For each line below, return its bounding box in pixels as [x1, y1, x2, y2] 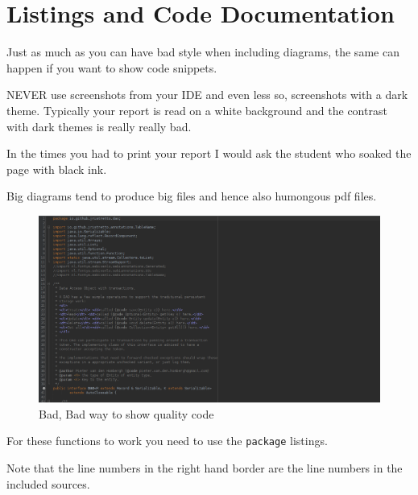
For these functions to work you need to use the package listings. [6, 432, 328, 449]
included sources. [6, 475, 90, 492]
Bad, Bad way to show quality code [39, 405, 214, 422]
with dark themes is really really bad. [6, 118, 192, 134]
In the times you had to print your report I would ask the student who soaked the [6, 145, 412, 162]
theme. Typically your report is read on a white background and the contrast [6, 101, 387, 118]
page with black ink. [6, 160, 107, 177]
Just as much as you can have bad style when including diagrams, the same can [6, 43, 399, 60]
